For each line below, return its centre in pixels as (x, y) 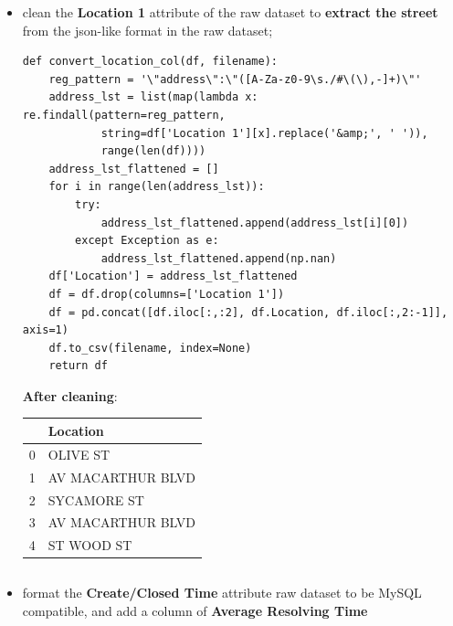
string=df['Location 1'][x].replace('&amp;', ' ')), (264, 133)
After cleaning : (70, 395)
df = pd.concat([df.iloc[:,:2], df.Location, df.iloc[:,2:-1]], (248, 312)
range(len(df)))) (153, 151)
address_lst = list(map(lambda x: (153, 97)
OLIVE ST (79, 454)
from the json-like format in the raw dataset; (147, 30)
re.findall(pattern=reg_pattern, (124, 115)
